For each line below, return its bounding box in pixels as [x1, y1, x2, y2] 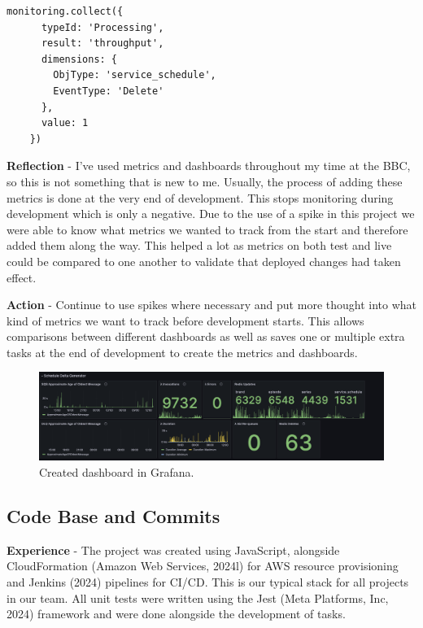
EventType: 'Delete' [53, 85, 164, 97]
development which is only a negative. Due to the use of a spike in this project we [7, 205, 415, 222]
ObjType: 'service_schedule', [53, 69, 216, 81]
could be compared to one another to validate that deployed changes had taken [7, 252, 401, 269]
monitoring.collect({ [7, 6, 124, 17]
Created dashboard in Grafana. [39, 463, 194, 480]
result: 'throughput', [41, 37, 164, 50]
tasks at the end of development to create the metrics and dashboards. [7, 343, 358, 360]
